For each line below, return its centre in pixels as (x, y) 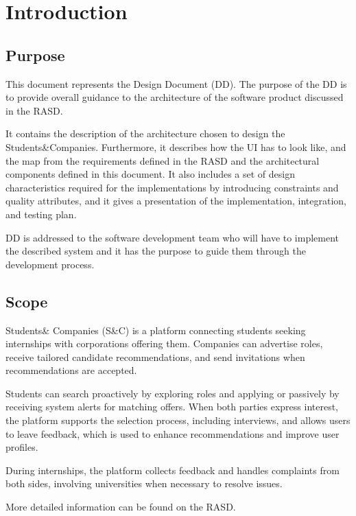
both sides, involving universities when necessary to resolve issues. (144, 483)
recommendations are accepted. (71, 370)
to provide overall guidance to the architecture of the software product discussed (175, 97)
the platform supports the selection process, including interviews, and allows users (178, 420)
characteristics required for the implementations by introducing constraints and (172, 187)
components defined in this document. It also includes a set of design (151, 174)
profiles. (22, 447)
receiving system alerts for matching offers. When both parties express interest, (172, 407)
